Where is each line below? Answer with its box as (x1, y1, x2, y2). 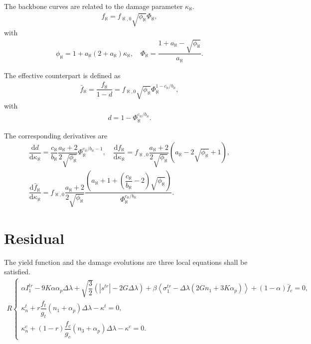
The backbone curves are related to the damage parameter (4, 1, 183, 11)
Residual (4, 228, 64, 248)
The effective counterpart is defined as (4, 70, 121, 80)
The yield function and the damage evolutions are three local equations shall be (4, 256, 248, 267)
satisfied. (4, 266, 31, 277)
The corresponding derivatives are (4, 130, 108, 140)
